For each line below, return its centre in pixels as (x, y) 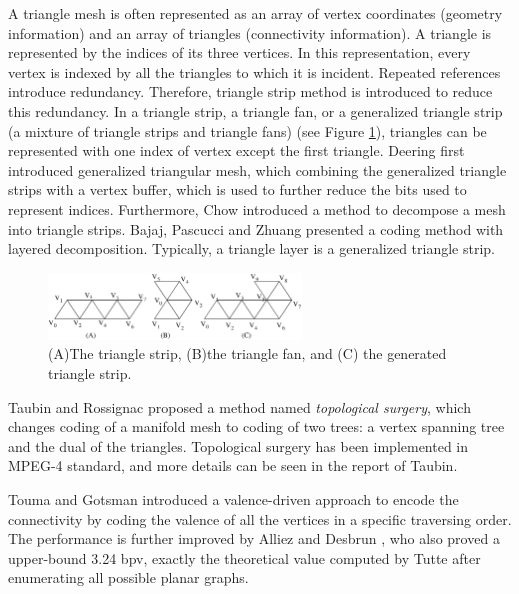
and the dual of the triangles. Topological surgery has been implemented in (238, 445)
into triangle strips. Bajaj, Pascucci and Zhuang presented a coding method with (256, 228)
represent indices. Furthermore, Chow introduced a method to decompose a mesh (257, 208)
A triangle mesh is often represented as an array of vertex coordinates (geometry (255, 13)
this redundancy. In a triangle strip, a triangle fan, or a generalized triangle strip (255, 110)
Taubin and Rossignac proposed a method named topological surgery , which (239, 406)
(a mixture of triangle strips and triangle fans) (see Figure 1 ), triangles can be (247, 130)
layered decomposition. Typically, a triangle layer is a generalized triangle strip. (251, 248)
